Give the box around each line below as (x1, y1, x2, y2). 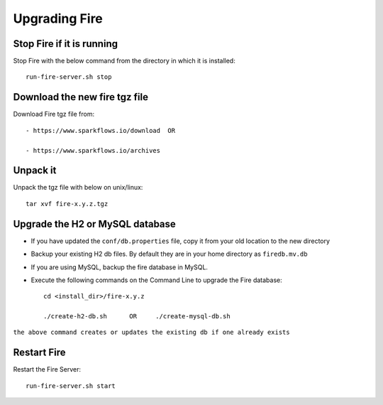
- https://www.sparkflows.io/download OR (26, 126, 176, 134)
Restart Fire (13, 347, 66, 359)
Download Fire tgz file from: (13, 110, 95, 119)
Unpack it (13, 164, 57, 177)
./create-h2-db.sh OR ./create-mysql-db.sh (43, 313, 231, 320)
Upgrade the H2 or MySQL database (13, 217, 177, 230)
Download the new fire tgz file (13, 91, 149, 103)
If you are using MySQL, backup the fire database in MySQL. (30, 263, 209, 271)
